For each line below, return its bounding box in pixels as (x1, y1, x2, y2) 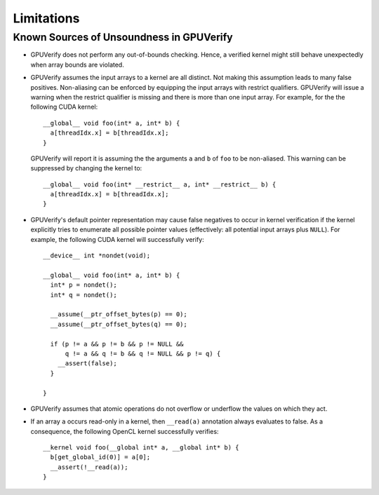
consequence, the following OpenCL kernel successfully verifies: (30, 427, 219, 435)
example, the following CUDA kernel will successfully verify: (30, 235, 204, 243)
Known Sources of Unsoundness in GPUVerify (13, 31, 233, 43)
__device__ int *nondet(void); (43, 252, 151, 259)
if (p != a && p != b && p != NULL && (50, 340, 184, 348)
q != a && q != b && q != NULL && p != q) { (65, 349, 221, 358)
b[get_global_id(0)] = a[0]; (50, 453, 151, 461)
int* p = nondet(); (50, 281, 117, 289)
